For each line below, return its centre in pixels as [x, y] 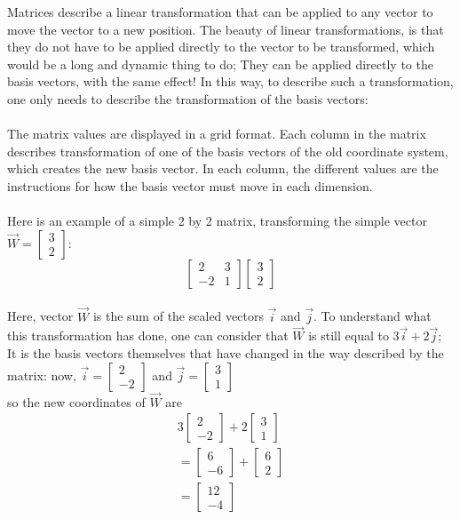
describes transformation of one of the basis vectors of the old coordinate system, [228, 151]
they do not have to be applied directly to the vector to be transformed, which [221, 47]
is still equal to [349, 335]
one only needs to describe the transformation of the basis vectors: [188, 98]
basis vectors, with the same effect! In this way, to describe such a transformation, [230, 81]
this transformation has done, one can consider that [148, 335]
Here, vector [40, 316]
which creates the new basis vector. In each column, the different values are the [223, 168]
